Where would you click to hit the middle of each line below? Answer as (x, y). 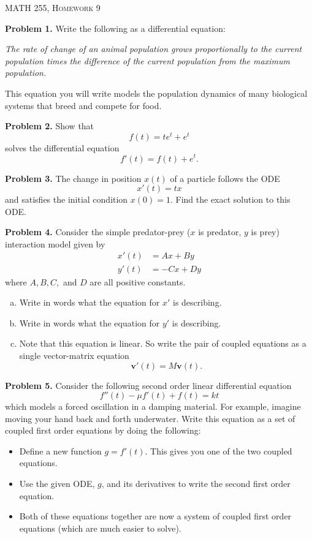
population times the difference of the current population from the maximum (147, 60)
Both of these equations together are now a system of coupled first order (155, 516)
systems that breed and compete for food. (83, 105)
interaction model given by (55, 243)
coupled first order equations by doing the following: (103, 430)
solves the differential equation (62, 147)
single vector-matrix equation (74, 355)
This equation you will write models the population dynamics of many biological (156, 93)
